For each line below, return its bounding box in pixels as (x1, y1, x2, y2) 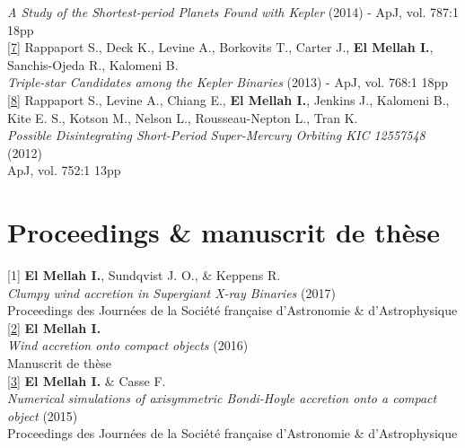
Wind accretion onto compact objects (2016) (7, 336, 249, 355)
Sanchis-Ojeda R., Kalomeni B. (7, 55, 179, 74)
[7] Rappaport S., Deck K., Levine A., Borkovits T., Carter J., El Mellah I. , (7, 38, 434, 57)
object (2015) (7, 406, 78, 425)
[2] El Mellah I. (7, 318, 101, 337)
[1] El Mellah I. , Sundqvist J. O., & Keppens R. (7, 266, 281, 285)
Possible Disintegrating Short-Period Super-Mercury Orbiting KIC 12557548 (7, 126, 426, 145)
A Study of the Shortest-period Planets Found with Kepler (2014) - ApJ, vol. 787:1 (7, 3, 459, 21)
